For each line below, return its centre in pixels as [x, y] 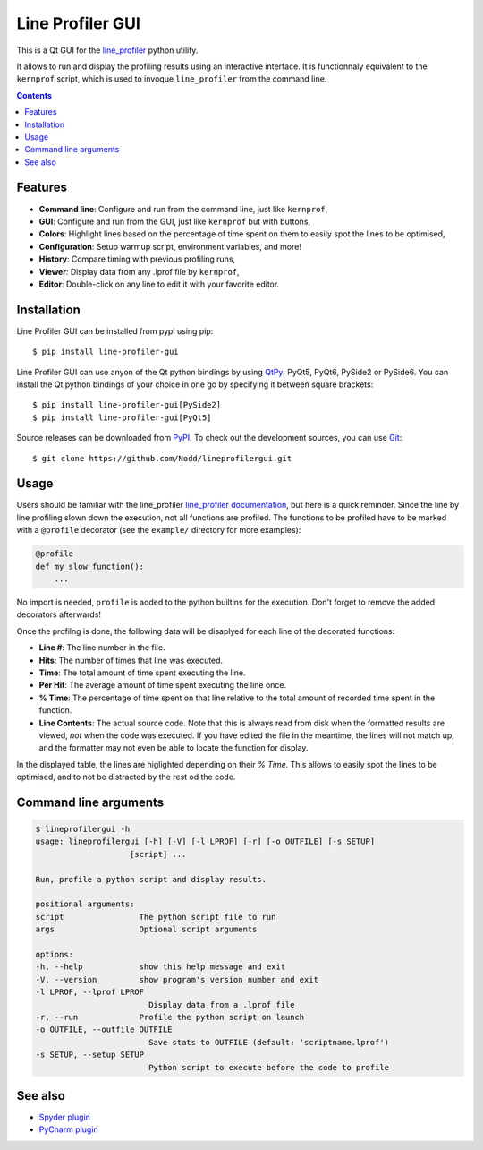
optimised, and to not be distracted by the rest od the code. [126, 777]
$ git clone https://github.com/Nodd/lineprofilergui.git [162, 458]
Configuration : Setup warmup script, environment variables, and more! [170, 246]
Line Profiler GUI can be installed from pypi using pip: [115, 330]
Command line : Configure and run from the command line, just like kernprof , [183, 209]
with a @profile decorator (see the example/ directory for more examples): [159, 530]
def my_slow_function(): [90, 566]
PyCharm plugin [68, 1129]
